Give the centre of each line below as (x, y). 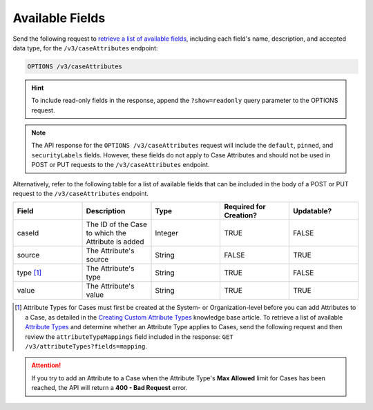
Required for (245, 207)
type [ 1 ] (29, 273)
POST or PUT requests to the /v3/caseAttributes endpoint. (121, 165)
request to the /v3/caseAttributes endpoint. (80, 194)
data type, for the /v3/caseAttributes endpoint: (85, 48)
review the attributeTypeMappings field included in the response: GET (130, 336)
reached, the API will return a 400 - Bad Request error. (109, 388)
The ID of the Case (117, 224)
